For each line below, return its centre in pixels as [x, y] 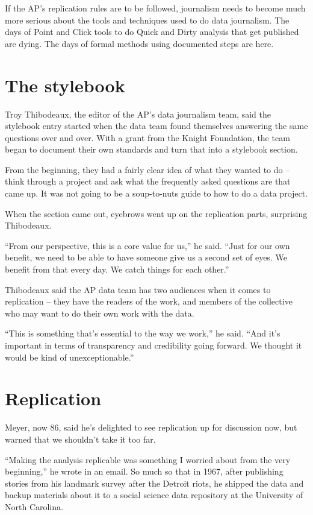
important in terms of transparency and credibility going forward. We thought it [153, 345]
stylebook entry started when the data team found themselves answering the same [156, 126]
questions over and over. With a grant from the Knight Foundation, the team [147, 137]
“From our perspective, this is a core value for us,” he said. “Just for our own [147, 245]
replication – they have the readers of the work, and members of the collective [149, 301]
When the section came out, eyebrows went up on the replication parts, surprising [156, 213]
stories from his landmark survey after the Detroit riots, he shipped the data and [154, 483]
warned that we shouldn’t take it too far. [80, 439]
